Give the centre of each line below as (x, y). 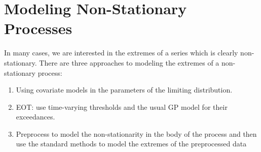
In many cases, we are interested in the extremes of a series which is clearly (121, 53)
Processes (38, 28)
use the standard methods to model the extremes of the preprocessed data (131, 144)
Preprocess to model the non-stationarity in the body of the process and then (136, 133)
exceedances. (35, 117)
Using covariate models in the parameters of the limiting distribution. (124, 90)
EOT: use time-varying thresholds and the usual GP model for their (122, 107)
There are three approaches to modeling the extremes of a (129, 62)
